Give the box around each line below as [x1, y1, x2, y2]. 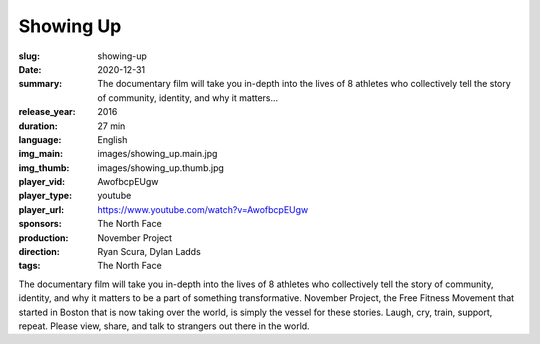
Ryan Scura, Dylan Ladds [97, 246, 202, 258]
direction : [18, 246, 60, 258]
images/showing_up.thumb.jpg [97, 161, 225, 174]
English [97, 133, 128, 145]
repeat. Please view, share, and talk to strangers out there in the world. [18, 320, 310, 332]
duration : [18, 120, 59, 132]
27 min [97, 120, 126, 132]
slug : [18, 50, 40, 62]
